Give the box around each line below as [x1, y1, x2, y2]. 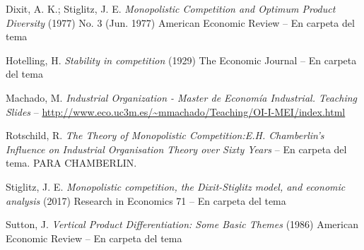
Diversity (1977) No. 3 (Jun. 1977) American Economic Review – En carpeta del [6, 15, 355, 30]
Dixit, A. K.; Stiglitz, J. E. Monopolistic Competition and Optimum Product [6, 1, 336, 16]
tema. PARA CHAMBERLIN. [6, 155, 137, 170]
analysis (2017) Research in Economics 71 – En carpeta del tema [6, 193, 286, 208]
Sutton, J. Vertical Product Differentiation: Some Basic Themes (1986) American [6, 217, 358, 232]
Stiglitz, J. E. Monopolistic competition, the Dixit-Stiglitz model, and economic [6, 179, 346, 194]
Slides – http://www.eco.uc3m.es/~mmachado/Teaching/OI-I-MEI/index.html [6, 104, 346, 119]
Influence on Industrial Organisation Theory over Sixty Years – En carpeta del [6, 141, 347, 156]
